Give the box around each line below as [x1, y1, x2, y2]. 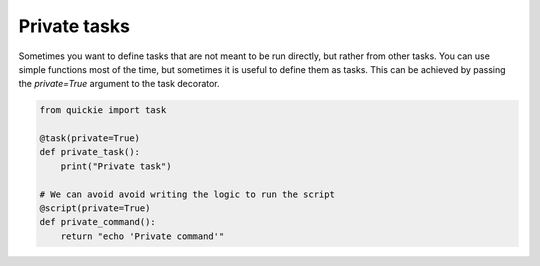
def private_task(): [39, 146, 140, 158]
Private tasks [18, 15, 130, 37]
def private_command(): [39, 216, 157, 228]
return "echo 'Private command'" [60, 230, 225, 242]
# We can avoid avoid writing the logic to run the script [39, 188, 335, 200]
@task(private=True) [39, 133, 140, 144]
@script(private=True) [39, 203, 151, 214]
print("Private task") [60, 160, 172, 172]
